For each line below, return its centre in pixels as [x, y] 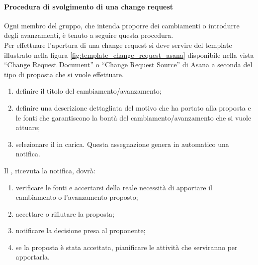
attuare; [28, 127]
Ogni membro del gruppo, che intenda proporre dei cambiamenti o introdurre [122, 25]
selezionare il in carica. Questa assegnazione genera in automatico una [122, 144]
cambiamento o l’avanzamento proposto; [77, 197]
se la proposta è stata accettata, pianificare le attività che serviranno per [127, 247]
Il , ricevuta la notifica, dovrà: [50, 170]
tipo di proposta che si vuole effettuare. [64, 74]
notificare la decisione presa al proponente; [81, 230]
